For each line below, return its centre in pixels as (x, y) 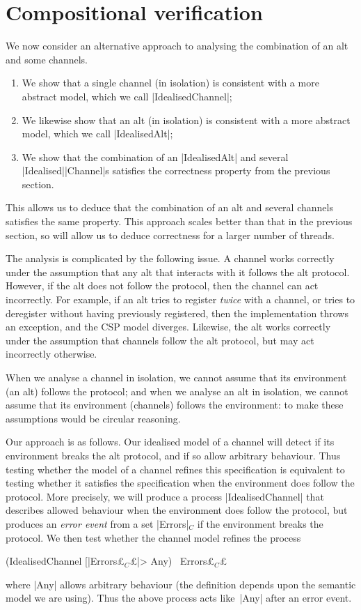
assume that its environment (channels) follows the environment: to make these (175, 405)
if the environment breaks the (260, 523)
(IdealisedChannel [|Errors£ (65, 561)
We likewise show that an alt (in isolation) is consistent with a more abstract (186, 120)
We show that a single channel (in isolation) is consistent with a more (170, 83)
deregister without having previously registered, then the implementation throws (177, 313)
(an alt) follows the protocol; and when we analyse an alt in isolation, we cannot (177, 391)
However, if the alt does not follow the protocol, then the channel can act (162, 285)
